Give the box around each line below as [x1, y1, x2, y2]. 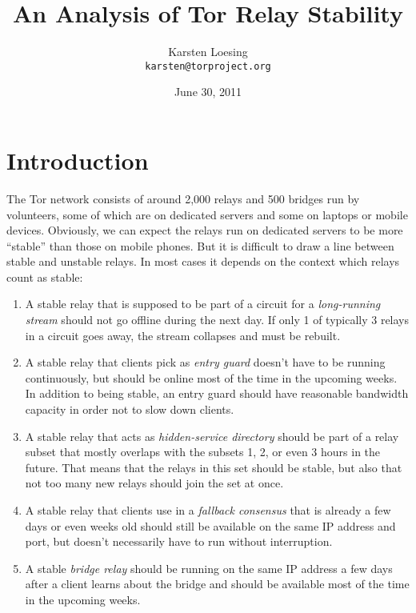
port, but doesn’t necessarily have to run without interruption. [25, 533, 333, 550]
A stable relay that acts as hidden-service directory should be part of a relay [25, 427, 399, 444]
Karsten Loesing [168, 43, 248, 60]
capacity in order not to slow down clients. [25, 401, 234, 418]
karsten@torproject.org [145, 60, 271, 72]
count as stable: [6, 268, 83, 285]
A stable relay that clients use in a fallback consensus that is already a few [25, 502, 391, 518]
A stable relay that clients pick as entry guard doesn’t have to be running [25, 354, 386, 371]
